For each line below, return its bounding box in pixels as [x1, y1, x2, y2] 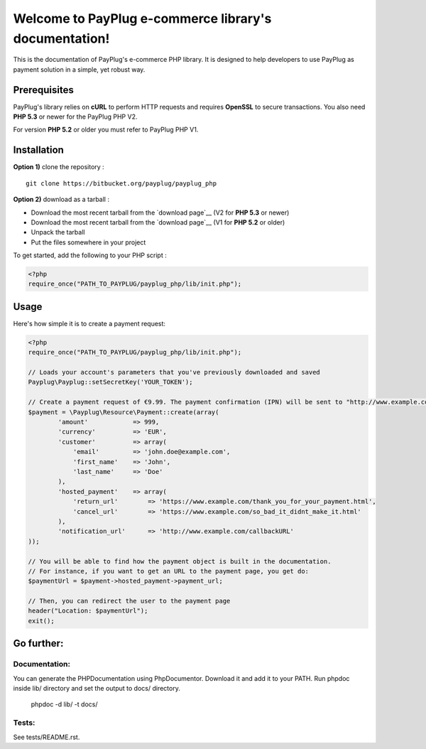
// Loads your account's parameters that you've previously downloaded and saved [28, 368, 321, 377]
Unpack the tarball [31, 228, 85, 237]
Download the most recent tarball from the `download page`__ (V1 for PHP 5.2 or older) [31, 217, 285, 227]
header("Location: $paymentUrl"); [28, 607, 148, 615]
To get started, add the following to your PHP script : [13, 251, 167, 259]
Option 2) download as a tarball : [13, 195, 110, 204]
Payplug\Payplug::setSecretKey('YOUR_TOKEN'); [28, 378, 193, 387]
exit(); [28, 617, 55, 625]
